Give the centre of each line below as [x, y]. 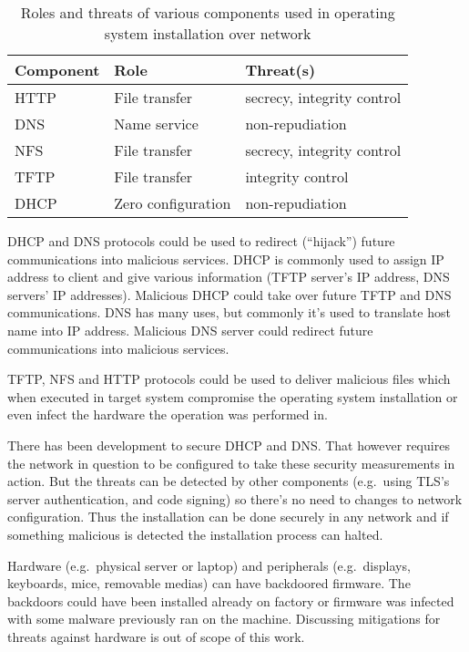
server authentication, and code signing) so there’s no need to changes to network [235, 498]
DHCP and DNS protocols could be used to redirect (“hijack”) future [201, 241]
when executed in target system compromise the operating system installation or [233, 396]
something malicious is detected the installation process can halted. [195, 534]
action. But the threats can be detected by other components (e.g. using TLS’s [229, 481]
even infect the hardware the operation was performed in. [168, 414]
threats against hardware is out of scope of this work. [156, 636]
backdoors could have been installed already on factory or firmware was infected [231, 600]
